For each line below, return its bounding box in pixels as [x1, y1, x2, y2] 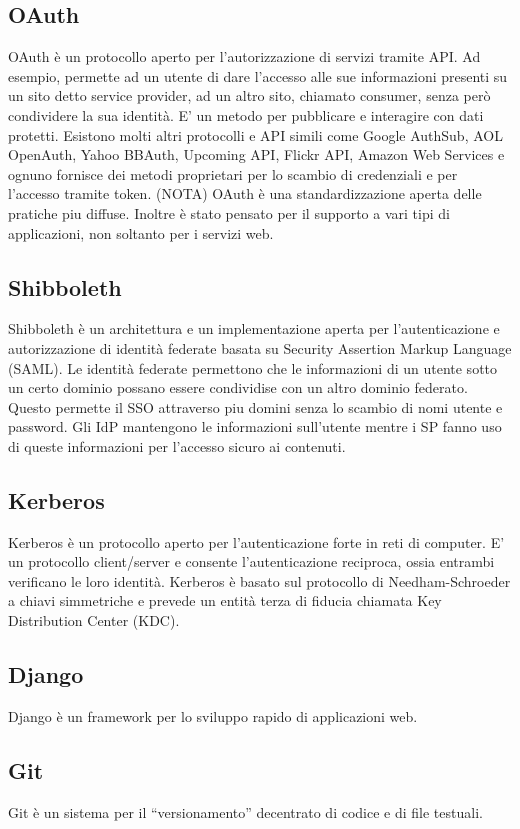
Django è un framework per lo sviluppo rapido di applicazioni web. [8, 705, 418, 726]
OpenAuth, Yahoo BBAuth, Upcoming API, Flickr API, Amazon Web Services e [8, 144, 505, 165]
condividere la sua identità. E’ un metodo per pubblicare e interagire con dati [8, 104, 484, 125]
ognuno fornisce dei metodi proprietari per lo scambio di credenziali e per [8, 163, 458, 184]
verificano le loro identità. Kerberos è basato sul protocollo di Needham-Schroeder [8, 570, 511, 591]
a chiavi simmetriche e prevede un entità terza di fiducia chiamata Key [8, 590, 442, 611]
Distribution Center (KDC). [8, 610, 180, 631]
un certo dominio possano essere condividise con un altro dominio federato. [8, 377, 468, 398]
